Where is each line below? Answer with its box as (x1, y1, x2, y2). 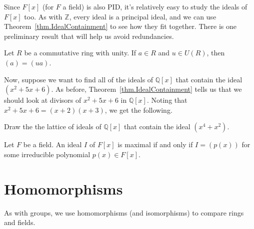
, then (206, 47, 225, 58)
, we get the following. (104, 104, 172, 115)
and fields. (4, 217, 35, 228)
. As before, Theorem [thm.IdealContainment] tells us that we (51, 84, 242, 94)
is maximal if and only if (117, 139, 193, 150)
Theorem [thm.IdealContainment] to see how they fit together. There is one (4, 21, 236, 31)
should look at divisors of (4, 95, 81, 105)
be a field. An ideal (23, 139, 82, 150)
